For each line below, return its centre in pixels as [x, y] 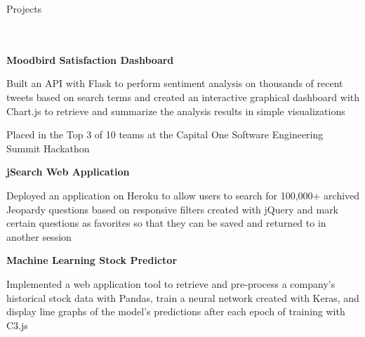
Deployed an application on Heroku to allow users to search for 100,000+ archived [183, 195]
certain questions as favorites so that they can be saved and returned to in [166, 223]
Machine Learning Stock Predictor [92, 260]
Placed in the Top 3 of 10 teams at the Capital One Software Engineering [165, 134]
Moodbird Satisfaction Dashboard [90, 59]
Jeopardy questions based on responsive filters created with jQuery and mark [173, 209]
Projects [24, 8]
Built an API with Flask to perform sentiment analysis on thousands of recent [175, 83]
